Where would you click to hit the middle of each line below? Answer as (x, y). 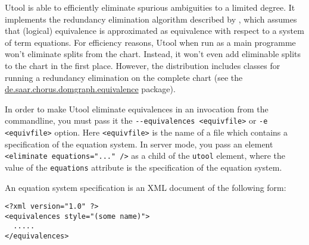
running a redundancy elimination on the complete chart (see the (124, 77)
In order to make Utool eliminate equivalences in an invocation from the (137, 109)
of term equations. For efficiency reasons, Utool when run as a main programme (150, 42)
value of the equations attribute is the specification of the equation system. (143, 167)
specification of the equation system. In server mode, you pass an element (139, 144)
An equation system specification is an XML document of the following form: (146, 187)
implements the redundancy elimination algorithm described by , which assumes (151, 19)
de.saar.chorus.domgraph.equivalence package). (90, 89)
